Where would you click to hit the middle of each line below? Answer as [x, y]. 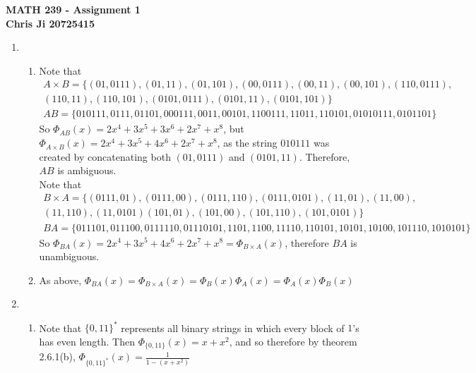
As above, [60, 280]
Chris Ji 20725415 [50, 23]
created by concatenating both [105, 156]
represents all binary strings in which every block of [233, 328]
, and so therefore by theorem [293, 341]
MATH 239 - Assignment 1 [73, 9]
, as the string [247, 143]
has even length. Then [87, 341]
